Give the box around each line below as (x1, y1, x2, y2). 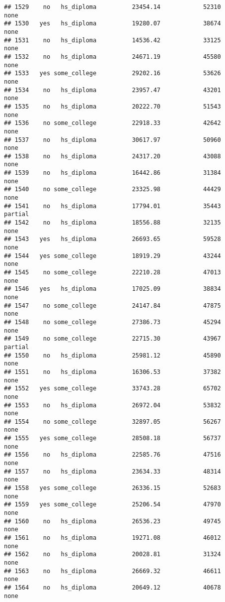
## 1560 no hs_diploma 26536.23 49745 (4, 517, 221, 525)
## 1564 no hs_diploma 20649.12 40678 (4, 584, 221, 591)
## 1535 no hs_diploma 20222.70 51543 (4, 103, 221, 110)
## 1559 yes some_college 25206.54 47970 (4, 501, 221, 508)
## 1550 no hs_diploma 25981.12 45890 (4, 352, 221, 359)
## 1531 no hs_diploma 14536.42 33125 (4, 36, 221, 44)
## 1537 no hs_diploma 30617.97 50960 (4, 136, 221, 143)
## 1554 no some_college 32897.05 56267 (4, 418, 221, 425)
